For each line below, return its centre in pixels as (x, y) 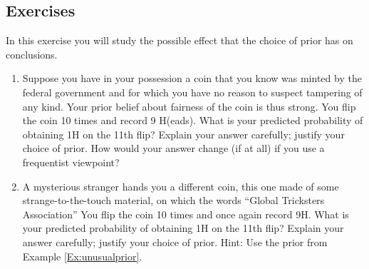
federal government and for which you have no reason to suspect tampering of (192, 92)
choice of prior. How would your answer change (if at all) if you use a (173, 148)
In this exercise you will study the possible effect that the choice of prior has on (180, 40)
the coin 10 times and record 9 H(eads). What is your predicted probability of (193, 120)
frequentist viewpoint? (71, 162)
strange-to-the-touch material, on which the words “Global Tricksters (173, 200)
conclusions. (32, 54)
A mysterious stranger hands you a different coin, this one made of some (181, 186)
